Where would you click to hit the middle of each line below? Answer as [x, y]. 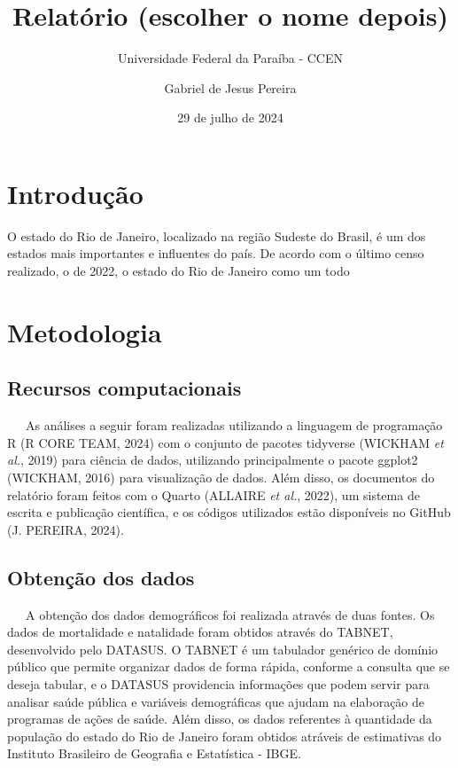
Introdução [75, 193]
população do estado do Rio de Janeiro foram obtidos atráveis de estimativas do [225, 736]
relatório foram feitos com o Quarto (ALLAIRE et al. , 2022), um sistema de [213, 494]
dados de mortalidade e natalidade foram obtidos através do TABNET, [200, 632]
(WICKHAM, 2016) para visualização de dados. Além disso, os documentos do [221, 477]
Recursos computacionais [124, 388]
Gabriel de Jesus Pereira [230, 87]
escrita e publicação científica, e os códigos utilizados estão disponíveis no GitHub [229, 512]
